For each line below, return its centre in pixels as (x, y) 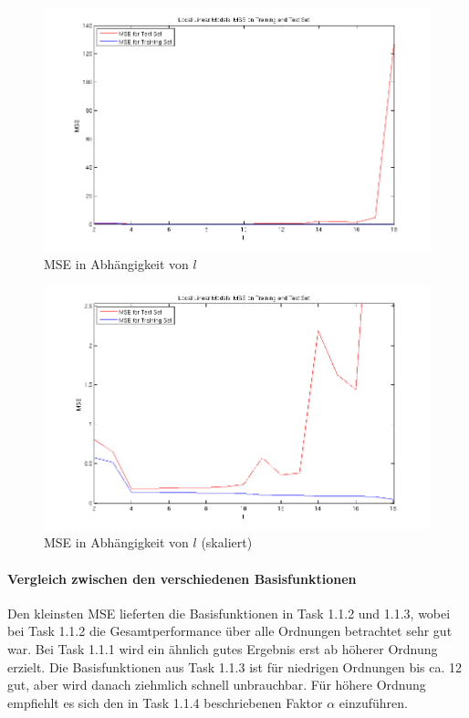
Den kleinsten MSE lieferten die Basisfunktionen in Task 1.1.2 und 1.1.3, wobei (229, 613)
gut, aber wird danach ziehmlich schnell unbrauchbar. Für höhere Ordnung (217, 685)
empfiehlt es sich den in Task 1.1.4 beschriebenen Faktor (165, 702)
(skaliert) (227, 542)
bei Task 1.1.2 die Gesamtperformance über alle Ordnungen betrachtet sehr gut (230, 631)
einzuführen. (373, 702)
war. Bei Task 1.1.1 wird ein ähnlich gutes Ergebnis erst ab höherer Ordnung (223, 648)
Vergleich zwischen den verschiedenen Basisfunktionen (182, 578)
